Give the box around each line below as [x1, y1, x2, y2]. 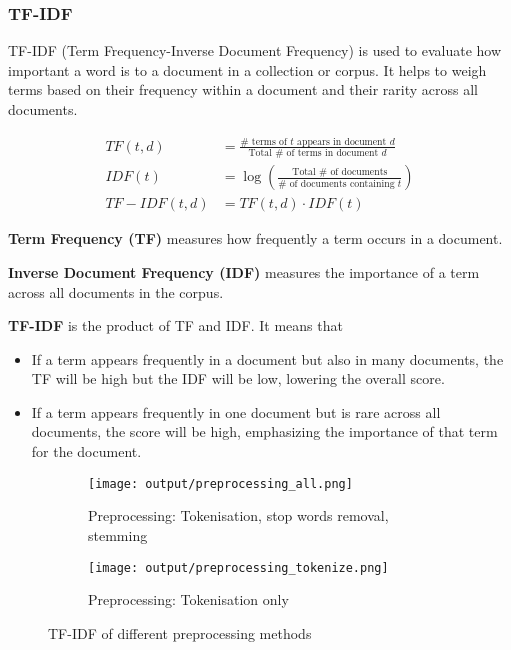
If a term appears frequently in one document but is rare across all [31, 401, 441, 422]
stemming [88, 524, 148, 545]
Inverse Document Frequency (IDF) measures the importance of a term [8, 261, 480, 282]
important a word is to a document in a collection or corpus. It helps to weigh [8, 59, 487, 80]
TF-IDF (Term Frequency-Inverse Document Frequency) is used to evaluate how [8, 40, 502, 61]
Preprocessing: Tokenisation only [88, 589, 289, 610]
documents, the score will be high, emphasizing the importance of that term [31, 421, 498, 442]
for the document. [31, 441, 142, 462]
